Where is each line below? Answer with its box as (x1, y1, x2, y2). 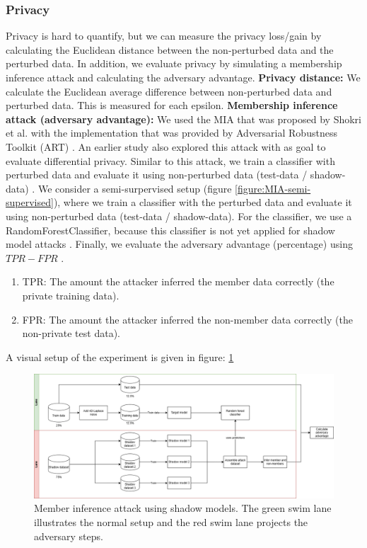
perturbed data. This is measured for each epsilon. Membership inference (6, 98, 338, 113)
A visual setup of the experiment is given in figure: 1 (6, 349, 234, 364)
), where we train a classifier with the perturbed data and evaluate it (53, 195, 352, 210)
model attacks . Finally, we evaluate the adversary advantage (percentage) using (6, 236, 353, 251)
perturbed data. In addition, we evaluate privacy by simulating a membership (6, 56, 342, 71)
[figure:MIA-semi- (235, 181, 311, 195)
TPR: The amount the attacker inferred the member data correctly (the (22, 274, 334, 289)
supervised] (6, 195, 54, 210)
